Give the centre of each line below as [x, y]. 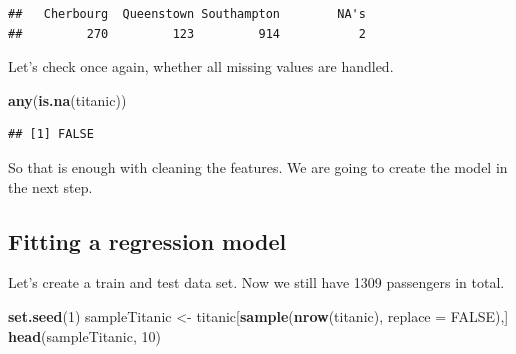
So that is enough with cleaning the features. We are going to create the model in [258, 166]
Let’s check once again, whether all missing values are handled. [201, 66]
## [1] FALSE [51, 134]
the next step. [50, 186]
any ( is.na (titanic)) [67, 99]
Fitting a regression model [147, 240]
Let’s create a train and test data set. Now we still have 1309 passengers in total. [256, 282]
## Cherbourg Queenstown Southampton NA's [187, 14]
